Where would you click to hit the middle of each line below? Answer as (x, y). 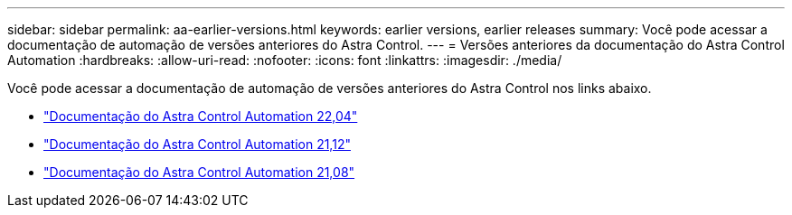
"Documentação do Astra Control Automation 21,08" (199, 172)
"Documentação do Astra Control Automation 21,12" (197, 144)
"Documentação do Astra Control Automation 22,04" (201, 116)
